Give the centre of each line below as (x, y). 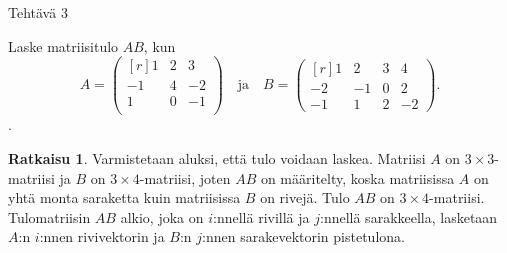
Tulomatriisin (49, 216)
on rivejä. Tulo (305, 197)
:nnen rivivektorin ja (102, 236)
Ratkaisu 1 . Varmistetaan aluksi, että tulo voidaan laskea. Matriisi (217, 157)
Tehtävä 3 (38, 12)
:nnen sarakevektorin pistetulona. (303, 236)
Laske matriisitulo (63, 45)
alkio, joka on (162, 216)
